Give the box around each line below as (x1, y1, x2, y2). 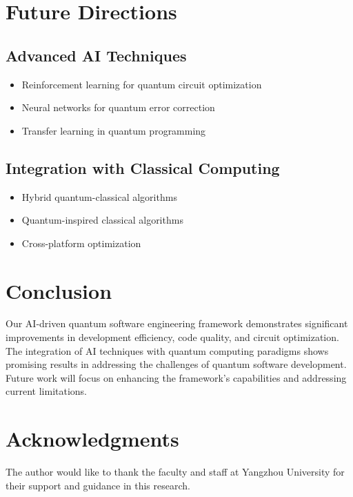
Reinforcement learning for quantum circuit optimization (21, 77, 262, 91)
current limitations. (6, 384, 88, 398)
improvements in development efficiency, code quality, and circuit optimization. (6, 330, 339, 344)
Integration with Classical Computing (6, 157, 280, 178)
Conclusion (6, 276, 112, 304)
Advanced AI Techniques (6, 44, 187, 66)
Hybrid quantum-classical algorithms (21, 189, 177, 204)
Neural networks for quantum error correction (21, 100, 215, 115)
